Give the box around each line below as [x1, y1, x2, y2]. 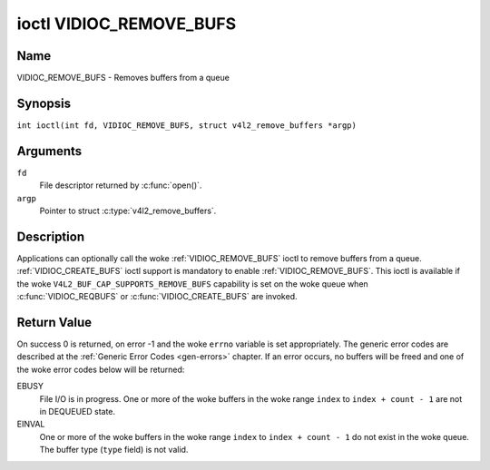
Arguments [16, 143, 83, 159]
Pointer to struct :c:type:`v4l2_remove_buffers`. [39, 205, 217, 217]
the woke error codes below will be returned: [16, 364, 185, 375]
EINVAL [16, 418, 45, 430]
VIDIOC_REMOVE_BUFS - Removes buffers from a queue [16, 73, 230, 83]
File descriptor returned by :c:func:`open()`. [39, 180, 202, 191]
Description [16, 229, 85, 244]
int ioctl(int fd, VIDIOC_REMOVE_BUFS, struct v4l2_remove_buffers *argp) [16, 120, 358, 131]
